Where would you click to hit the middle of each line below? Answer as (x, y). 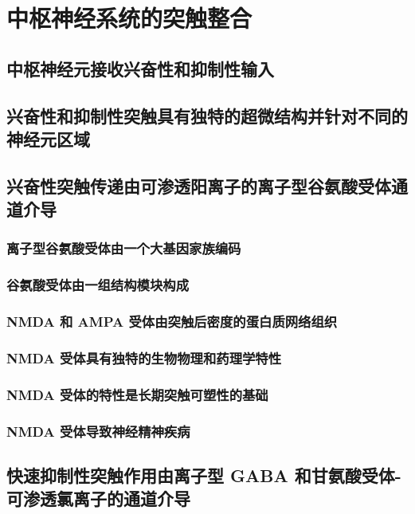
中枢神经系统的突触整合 (129, 18)
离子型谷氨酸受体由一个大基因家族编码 (124, 248)
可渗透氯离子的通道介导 (98, 498)
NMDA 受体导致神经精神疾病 (98, 431)
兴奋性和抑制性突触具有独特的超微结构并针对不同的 (207, 115)
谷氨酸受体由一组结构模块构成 (98, 285)
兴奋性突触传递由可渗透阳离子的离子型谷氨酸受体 (199, 185)
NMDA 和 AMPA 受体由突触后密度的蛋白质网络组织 (172, 322)
